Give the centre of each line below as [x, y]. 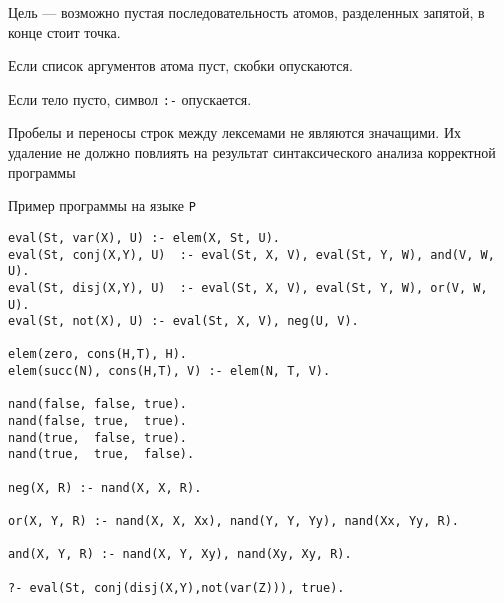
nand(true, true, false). [101, 454]
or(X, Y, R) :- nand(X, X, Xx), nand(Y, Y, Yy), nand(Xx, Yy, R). [234, 521]
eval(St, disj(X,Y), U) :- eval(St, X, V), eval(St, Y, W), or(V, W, [248, 287]
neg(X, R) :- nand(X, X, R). [105, 487]
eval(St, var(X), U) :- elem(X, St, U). [144, 237]
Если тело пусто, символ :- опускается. [130, 98]
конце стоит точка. [64, 31]
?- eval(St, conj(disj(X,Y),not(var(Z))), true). [176, 587]
